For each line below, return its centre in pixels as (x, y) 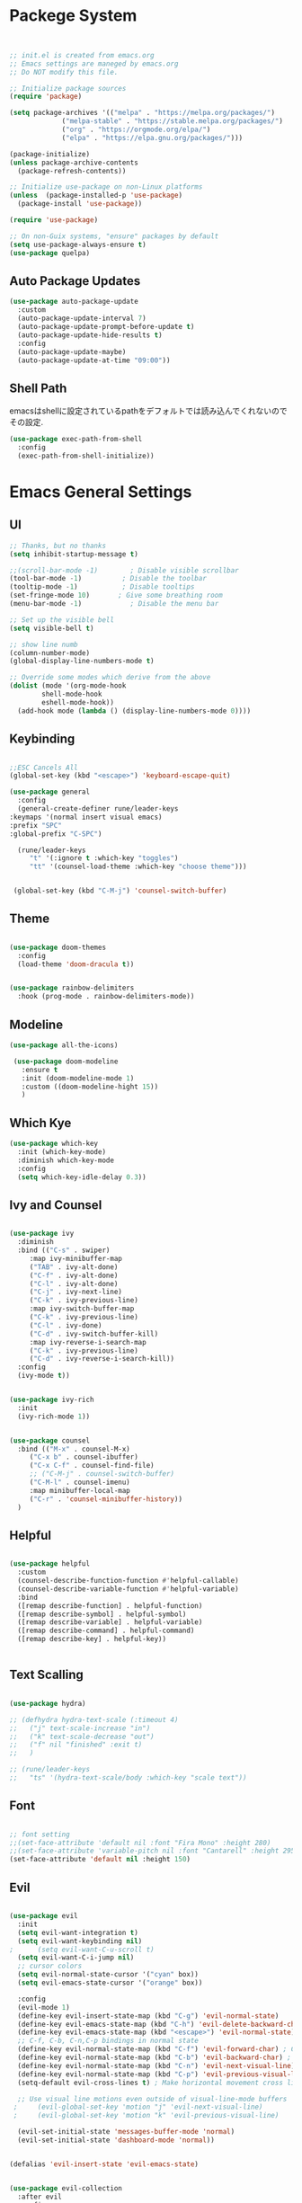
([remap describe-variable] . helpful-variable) (110, 1622)
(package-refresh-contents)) (72, 171)
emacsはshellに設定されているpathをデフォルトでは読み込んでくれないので (148, 411)
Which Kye (40, 1123)
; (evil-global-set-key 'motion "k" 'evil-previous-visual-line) (146, 2116)
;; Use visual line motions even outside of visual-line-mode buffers (152, 2099)
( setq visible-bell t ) (52, 628)
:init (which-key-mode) (62, 1151)
